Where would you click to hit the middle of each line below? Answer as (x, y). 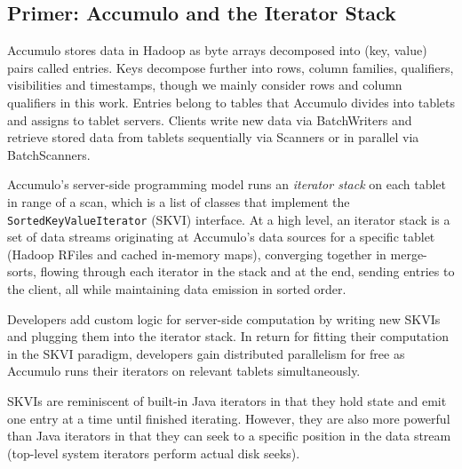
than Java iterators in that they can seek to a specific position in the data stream (229, 436)
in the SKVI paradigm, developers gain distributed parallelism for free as (206, 353)
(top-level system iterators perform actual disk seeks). (154, 453)
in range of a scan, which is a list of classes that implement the (179, 201)
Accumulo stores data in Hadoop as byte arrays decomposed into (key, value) (217, 50)
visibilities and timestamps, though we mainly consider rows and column (205, 85)
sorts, (22, 271)
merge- (409, 254)
